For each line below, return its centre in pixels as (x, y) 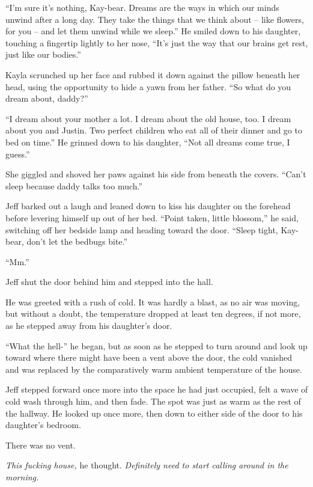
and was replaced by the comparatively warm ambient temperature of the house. (154, 369)
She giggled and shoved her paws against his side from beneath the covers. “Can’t (156, 174)
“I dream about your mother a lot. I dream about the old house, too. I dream (148, 118)
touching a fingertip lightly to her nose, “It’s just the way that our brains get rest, (157, 42)
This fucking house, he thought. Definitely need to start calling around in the (147, 465)
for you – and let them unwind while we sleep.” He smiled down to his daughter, (153, 31)
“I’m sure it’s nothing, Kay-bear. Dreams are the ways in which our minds (142, 7)
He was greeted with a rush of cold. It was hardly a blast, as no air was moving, (153, 302)
